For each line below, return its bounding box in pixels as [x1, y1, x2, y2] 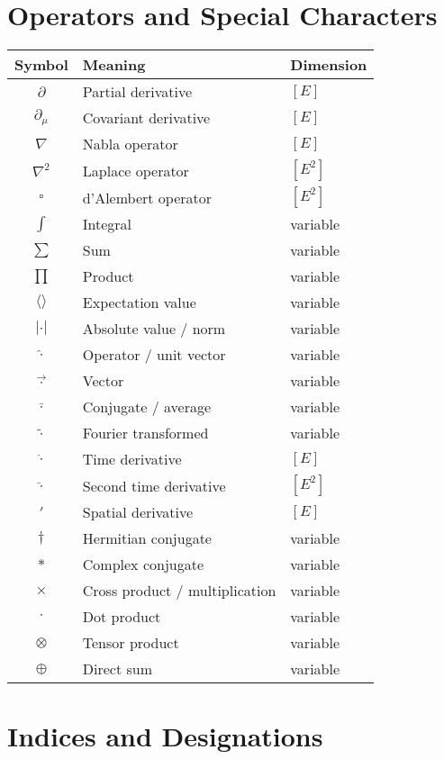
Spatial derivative [82, 501, 194, 523]
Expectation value [82, 292, 196, 313]
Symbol [14, 54, 68, 76]
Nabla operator [82, 133, 178, 155]
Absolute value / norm [82, 318, 226, 339]
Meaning [82, 54, 146, 76]
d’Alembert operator [82, 186, 213, 208]
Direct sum [82, 658, 153, 680]
